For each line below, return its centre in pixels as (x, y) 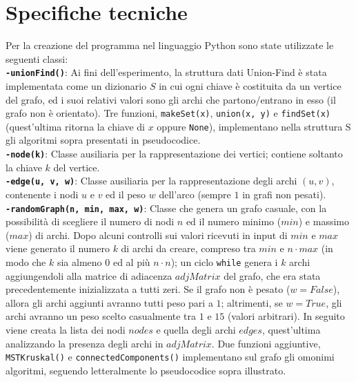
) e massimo (324, 221)
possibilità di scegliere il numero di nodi (90, 221)
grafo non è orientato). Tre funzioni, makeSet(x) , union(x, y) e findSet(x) (168, 113)
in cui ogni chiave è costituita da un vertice (250, 85)
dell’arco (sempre (195, 194)
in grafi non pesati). (284, 194)
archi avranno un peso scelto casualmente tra (101, 316)
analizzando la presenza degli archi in (85, 343)
